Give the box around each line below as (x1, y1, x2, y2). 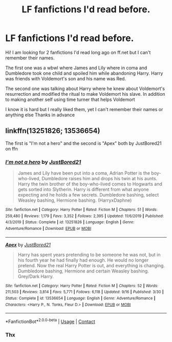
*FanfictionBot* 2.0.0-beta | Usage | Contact (5, 317, 96, 325)
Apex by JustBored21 (5, 242, 51, 248)
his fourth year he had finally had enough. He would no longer (17, 257, 149, 263)
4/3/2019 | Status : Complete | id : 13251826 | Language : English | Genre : (5, 220, 135, 225)
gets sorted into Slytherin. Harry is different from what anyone (17, 186, 149, 193)
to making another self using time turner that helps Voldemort (5, 96, 135, 102)
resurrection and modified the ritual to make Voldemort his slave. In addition (5, 91, 165, 97)
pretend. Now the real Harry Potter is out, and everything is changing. (17, 262, 165, 268)
